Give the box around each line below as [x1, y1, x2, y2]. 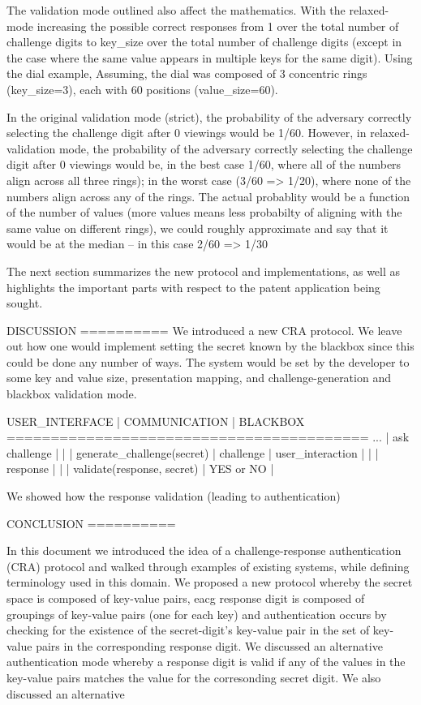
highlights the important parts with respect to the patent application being [6, 278, 380, 295]
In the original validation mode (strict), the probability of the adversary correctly [6, 108, 412, 125]
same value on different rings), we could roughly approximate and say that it [6, 219, 389, 236]
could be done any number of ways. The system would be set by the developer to [6, 353, 410, 370]
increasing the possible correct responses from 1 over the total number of [37, 17, 399, 34]
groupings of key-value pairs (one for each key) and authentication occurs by [6, 605, 387, 622]
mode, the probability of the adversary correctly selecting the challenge [58, 140, 413, 157]
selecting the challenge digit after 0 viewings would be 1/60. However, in [6, 124, 367, 141]
